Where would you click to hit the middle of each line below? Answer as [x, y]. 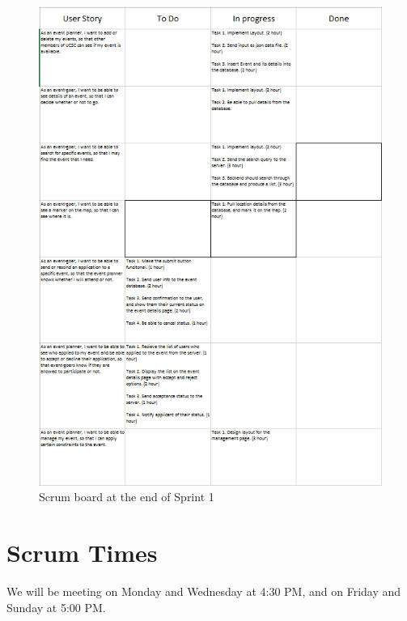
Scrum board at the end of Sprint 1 [127, 497]
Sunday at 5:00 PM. [56, 607]
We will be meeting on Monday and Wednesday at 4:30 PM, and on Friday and [204, 591]
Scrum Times [82, 552]
